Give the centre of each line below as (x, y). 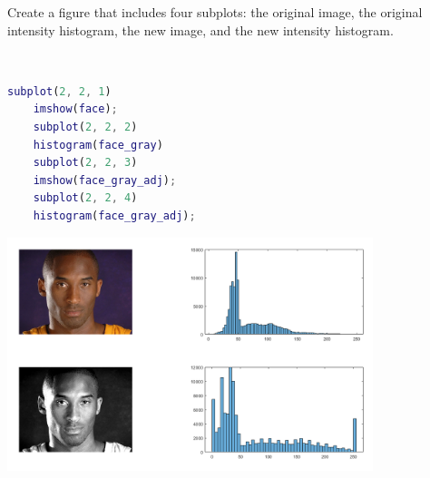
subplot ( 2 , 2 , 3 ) (85, 163)
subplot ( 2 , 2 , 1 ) (59, 91)
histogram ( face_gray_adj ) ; (114, 215)
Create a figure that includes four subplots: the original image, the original (215, 12)
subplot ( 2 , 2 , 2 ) (85, 127)
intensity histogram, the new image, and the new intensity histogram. (200, 29)
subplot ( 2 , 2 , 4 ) (85, 198)
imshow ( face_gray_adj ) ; (105, 180)
